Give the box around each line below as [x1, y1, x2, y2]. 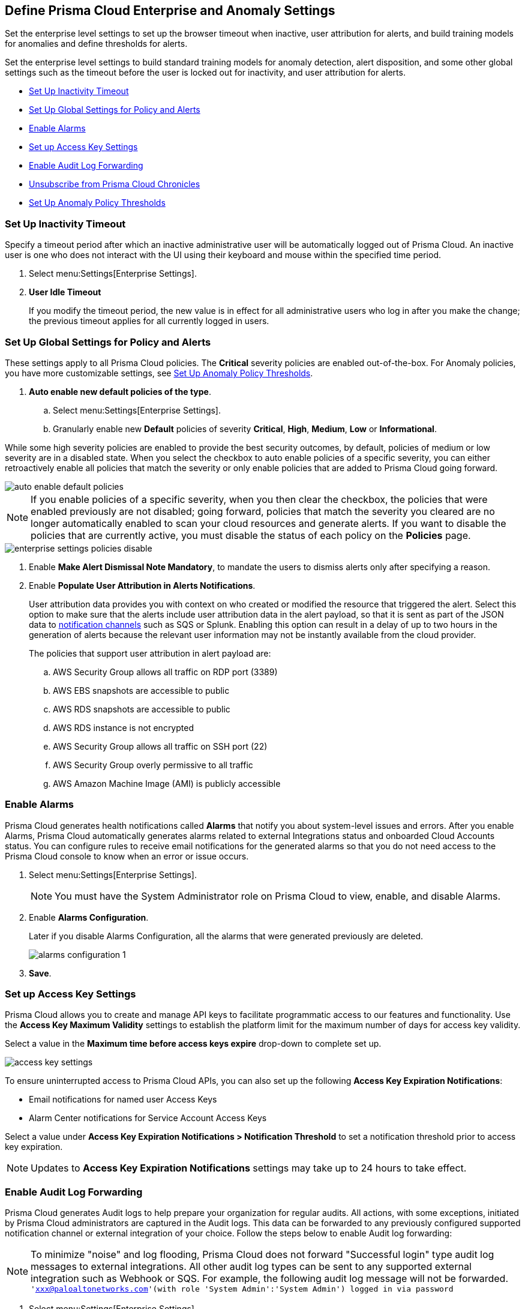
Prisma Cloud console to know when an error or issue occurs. [5, 850, 249, 861]
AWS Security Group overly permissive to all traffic [53, 759, 253, 770]
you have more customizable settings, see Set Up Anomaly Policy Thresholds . [5, 367, 313, 378]
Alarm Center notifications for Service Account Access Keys [29, 1113, 267, 1124]
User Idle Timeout [29, 287, 101, 298]
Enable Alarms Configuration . [29, 912, 149, 922]
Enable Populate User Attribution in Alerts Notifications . [29, 580, 256, 591]
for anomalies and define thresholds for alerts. [5, 38, 188, 49]
